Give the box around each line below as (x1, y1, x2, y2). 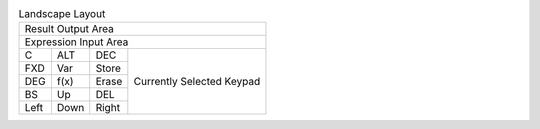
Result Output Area (24, 22, 115, 36)
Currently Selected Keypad (133, 75, 261, 89)
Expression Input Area (24, 35, 129, 49)
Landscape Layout (18, 7, 106, 21)
